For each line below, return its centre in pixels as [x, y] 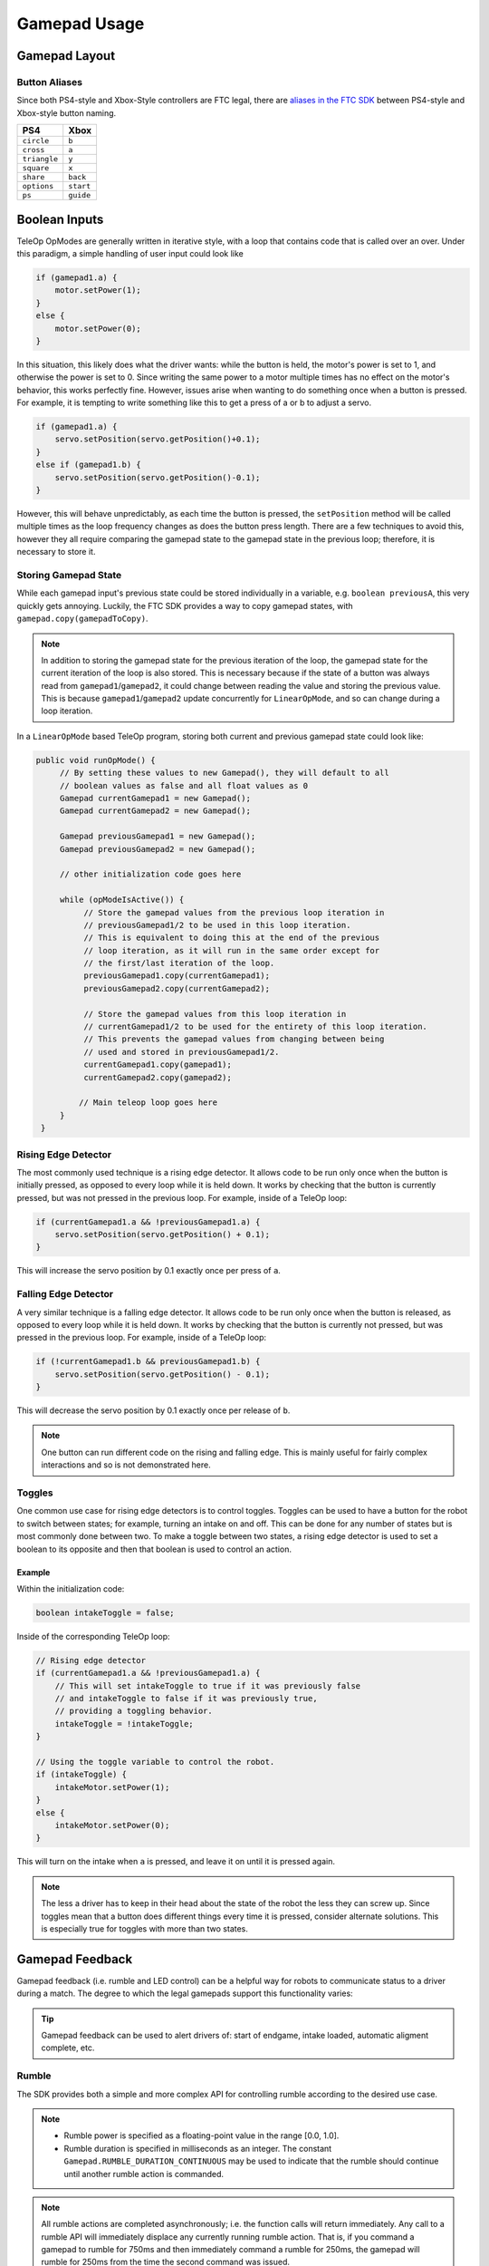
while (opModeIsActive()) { [122, 900]
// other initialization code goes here [150, 874]
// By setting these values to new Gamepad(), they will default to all [224, 773]
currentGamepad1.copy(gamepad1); [158, 1065]
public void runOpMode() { [96, 760]
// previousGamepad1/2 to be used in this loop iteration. [217, 925]
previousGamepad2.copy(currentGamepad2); [177, 988]
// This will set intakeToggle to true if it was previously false [208, 1685]
